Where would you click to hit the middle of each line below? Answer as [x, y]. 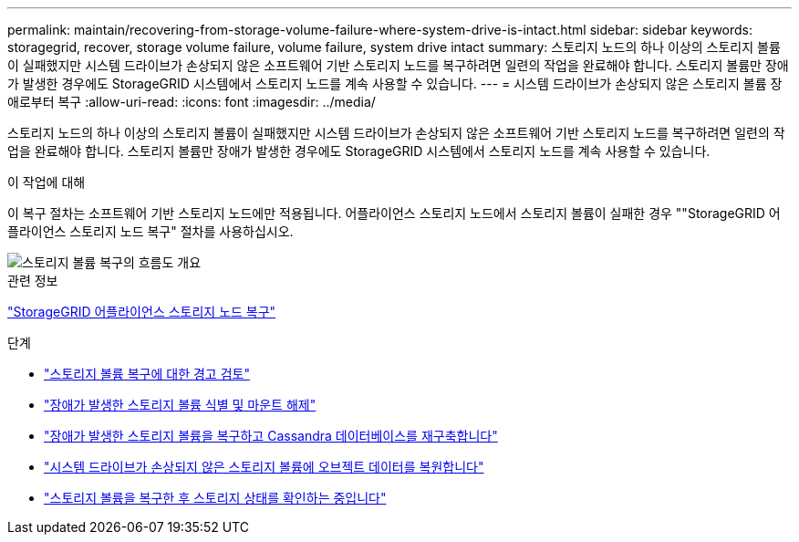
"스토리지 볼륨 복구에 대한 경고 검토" [147, 374]
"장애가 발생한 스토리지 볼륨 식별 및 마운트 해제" [180, 405]
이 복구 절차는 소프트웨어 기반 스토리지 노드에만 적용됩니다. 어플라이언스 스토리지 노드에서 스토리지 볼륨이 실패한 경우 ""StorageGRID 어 [394, 213]
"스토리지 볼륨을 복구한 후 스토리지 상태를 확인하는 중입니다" [215, 498]
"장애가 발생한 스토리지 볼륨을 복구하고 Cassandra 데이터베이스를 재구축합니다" [271, 436]
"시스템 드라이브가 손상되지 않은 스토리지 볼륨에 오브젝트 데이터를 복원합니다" [264, 467]
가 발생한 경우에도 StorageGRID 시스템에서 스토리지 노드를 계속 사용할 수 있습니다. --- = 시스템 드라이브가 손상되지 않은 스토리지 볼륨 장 [395, 83]
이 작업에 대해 [47, 182]
